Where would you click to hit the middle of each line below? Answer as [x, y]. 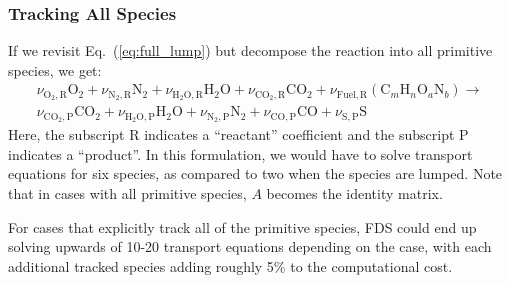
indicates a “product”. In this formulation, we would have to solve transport [240, 153]
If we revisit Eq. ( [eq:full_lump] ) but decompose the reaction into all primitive [250, 50]
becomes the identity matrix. [354, 192]
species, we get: [55, 69]
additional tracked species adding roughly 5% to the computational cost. [230, 265]
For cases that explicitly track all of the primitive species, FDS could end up [242, 226]
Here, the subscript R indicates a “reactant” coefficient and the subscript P [238, 134]
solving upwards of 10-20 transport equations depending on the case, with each [250, 246]
